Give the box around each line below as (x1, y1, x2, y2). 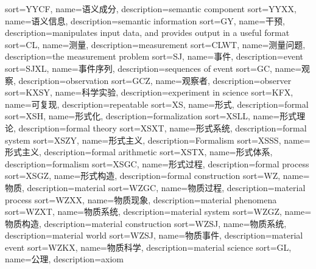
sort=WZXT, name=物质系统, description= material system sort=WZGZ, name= (5, 205, 312, 218)
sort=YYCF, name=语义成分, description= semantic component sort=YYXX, (5, 2, 297, 15)
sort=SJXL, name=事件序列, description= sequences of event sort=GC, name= (5, 61, 302, 74)
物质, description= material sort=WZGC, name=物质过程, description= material (5, 181, 306, 194)
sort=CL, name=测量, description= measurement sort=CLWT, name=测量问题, (5, 38, 306, 51)
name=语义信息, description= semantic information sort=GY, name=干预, (5, 14, 285, 27)
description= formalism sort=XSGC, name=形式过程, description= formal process (5, 157, 309, 170)
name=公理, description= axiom (5, 253, 124, 265)
